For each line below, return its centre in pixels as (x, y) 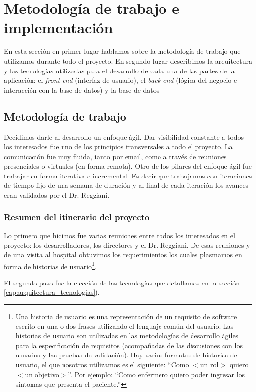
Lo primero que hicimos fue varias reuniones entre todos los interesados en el (120, 235)
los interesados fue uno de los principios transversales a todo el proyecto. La (118, 147)
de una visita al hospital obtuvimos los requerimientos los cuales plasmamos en (123, 255)
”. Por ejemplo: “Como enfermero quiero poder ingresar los (157, 374)
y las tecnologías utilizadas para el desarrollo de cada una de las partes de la (119, 70)
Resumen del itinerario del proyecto (77, 217)
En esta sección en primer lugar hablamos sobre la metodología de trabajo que (122, 51)
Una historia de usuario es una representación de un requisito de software (126, 316)
